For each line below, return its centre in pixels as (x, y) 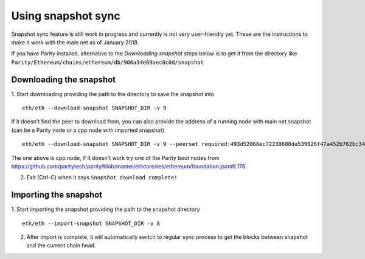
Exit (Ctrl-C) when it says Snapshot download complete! (102, 178)
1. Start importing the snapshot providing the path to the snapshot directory (106, 209)
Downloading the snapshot (63, 79)
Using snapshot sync (66, 16)
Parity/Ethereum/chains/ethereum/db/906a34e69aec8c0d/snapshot (107, 62)
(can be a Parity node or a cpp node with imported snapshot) (88, 130)
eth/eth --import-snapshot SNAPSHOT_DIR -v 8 (91, 223)
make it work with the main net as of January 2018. (75, 42)
